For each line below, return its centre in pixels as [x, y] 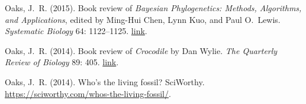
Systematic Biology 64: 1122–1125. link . [76, 31]
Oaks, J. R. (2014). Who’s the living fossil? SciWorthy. [105, 81]
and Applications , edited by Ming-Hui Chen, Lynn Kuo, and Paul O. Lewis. [143, 19]
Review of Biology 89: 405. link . [62, 62]
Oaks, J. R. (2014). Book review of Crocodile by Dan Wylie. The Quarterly [141, 50]
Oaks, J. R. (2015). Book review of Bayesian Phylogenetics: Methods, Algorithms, [153, 8]
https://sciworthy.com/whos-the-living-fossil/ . [88, 93]
